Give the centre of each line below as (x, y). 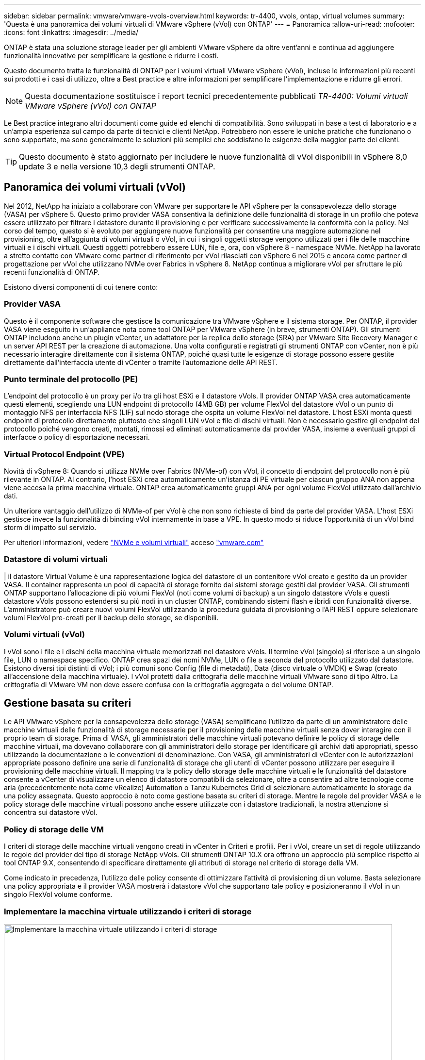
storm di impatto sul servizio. (50, 528)
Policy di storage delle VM (54, 829)
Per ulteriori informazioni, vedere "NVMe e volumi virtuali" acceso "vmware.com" (134, 543)
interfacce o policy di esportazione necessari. (77, 437)
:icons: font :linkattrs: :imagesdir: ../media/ (71, 32)
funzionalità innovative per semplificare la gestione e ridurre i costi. (111, 56)
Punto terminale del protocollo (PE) (71, 379)
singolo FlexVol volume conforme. (58, 894)
